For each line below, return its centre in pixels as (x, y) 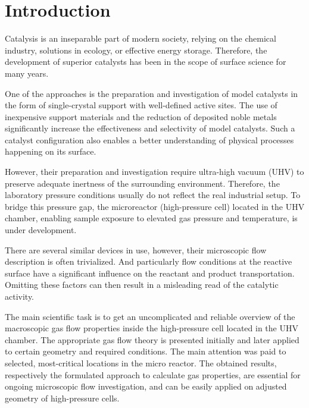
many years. (27, 73)
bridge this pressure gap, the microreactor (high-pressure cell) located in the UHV (155, 206)
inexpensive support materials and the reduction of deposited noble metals (141, 116)
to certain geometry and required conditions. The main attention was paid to (146, 351)
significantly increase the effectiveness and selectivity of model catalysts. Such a (150, 128)
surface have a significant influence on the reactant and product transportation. (150, 273)
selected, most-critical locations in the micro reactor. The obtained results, (141, 363)
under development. (41, 230)
